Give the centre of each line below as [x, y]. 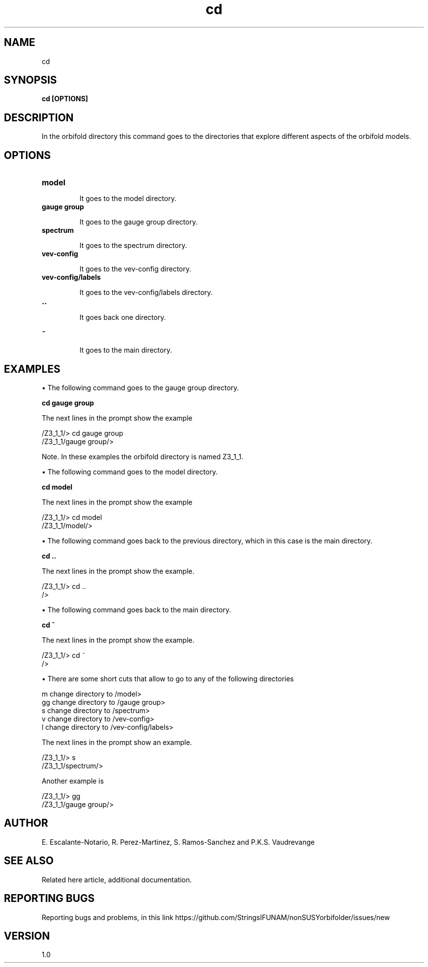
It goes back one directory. [123, 317]
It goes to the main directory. [126, 350]
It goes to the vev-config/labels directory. [146, 292]
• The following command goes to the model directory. [130, 472]
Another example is [73, 781]
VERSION [27, 936]
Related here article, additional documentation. [117, 879]
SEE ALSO [29, 861]
